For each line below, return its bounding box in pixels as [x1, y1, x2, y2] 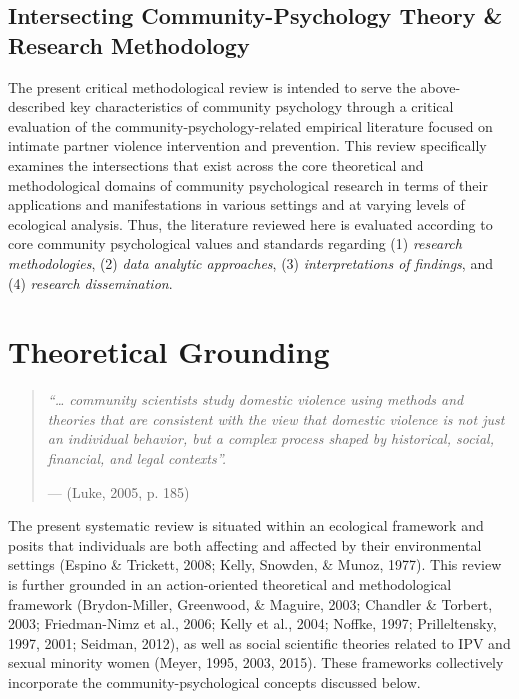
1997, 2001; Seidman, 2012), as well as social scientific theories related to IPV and [8, 632, 511, 653]
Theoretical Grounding [8, 331, 330, 372]
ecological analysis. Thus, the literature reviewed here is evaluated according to [8, 213, 493, 234]
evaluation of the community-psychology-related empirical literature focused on [8, 115, 493, 136]
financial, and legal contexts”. [47, 448, 227, 469]
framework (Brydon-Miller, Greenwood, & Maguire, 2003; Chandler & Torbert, [8, 593, 493, 614]
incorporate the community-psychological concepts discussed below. [8, 671, 421, 692]
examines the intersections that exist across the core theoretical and [8, 154, 424, 175]
